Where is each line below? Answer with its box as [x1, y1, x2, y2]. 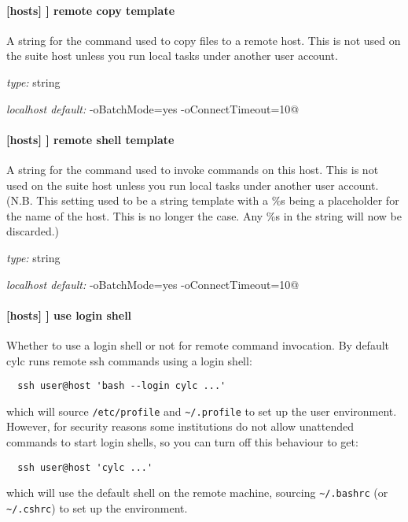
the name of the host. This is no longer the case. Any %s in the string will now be [6, 207, 402, 224]
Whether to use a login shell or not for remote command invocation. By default [6, 336, 390, 353]
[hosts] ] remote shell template [6, 131, 175, 147]
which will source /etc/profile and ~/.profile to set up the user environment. [6, 402, 397, 419]
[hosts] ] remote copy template [6, 2, 175, 18]
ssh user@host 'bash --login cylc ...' [17, 380, 226, 392]
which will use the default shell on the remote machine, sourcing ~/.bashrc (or [6, 484, 388, 501]
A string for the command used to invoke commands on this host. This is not [6, 161, 379, 177]
